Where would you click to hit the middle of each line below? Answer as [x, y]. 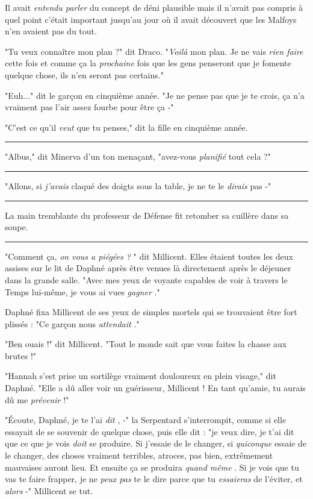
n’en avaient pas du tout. [51, 31]
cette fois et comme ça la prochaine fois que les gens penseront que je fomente [148, 63]
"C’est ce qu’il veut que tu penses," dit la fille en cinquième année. [126, 127]
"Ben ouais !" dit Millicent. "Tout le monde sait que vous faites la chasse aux [146, 344]
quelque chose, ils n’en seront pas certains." [84, 74]
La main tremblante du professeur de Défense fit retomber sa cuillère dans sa [147, 215]
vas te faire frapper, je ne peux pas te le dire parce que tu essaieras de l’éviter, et [154, 479]
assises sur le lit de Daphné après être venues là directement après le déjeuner [148, 268]
